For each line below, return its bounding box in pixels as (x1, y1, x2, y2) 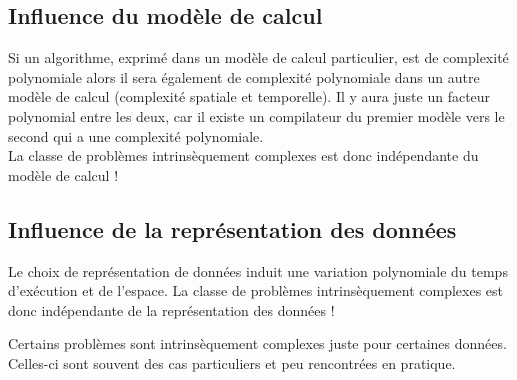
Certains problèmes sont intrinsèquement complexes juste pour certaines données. (8, 333, 507, 354)
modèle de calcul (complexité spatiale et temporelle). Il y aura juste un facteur (8, 86, 491, 107)
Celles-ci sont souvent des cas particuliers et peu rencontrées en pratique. (8, 352, 456, 373)
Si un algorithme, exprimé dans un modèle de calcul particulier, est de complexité (8, 47, 509, 68)
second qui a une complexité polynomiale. (8, 125, 264, 146)
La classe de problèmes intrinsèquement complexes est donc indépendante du (8, 145, 479, 166)
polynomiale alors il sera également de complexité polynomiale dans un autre (8, 66, 480, 87)
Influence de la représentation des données (8, 213, 457, 244)
